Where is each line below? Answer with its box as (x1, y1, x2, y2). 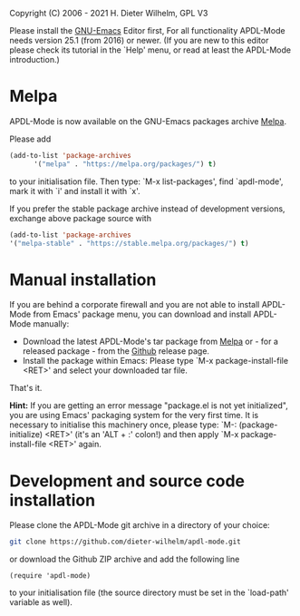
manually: (33, 318, 70, 329)
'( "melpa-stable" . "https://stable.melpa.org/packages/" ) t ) (9, 239, 249, 248)
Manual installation (9, 269, 157, 289)
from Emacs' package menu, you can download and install (33, 308, 252, 320)
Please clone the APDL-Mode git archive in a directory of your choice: (9, 520, 270, 531)
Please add (9, 133, 52, 144)
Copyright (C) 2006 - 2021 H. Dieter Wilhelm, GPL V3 (9, 8, 208, 18)
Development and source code (9, 471, 246, 491)
